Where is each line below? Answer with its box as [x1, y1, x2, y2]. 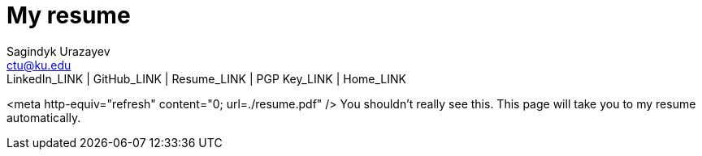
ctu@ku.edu [6, 57, 71, 72]
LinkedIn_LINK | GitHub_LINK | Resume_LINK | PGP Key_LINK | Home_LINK [6, 71, 406, 86]
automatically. [6, 110, 81, 124]
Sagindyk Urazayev [6, 44, 110, 58]
